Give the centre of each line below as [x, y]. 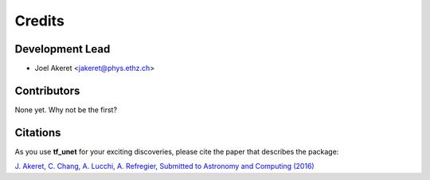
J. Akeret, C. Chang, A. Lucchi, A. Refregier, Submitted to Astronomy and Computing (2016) [164, 166]
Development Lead [63, 49]
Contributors [47, 90]
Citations [38, 133]
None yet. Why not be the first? [66, 110]
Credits [40, 21]
